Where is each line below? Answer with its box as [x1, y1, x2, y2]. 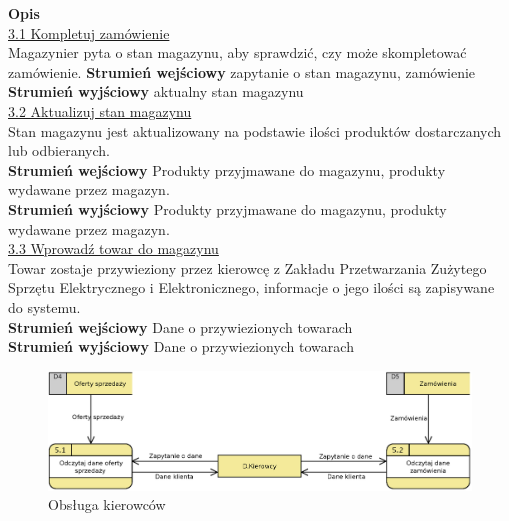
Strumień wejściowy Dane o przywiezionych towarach [8, 316, 353, 337]
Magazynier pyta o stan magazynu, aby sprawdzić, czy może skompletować [8, 42, 467, 63]
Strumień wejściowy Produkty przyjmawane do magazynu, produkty [8, 159, 446, 180]
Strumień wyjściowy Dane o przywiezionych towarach [8, 336, 354, 357]
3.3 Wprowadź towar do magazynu [8, 238, 219, 259]
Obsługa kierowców [48, 494, 166, 515]
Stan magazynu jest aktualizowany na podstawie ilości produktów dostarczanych [8, 120, 502, 141]
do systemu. [8, 296, 81, 317]
